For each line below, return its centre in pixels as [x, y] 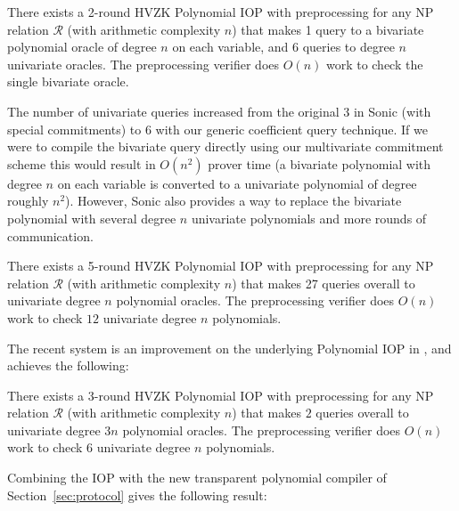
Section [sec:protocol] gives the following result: [137, 495]
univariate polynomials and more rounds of [309, 218]
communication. [50, 235]
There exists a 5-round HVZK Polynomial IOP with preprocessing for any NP [221, 266]
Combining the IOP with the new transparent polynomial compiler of [197, 478]
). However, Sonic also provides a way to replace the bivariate [234, 201]
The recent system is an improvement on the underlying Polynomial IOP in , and [229, 348]
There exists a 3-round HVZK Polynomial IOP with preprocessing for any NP [221, 395]
